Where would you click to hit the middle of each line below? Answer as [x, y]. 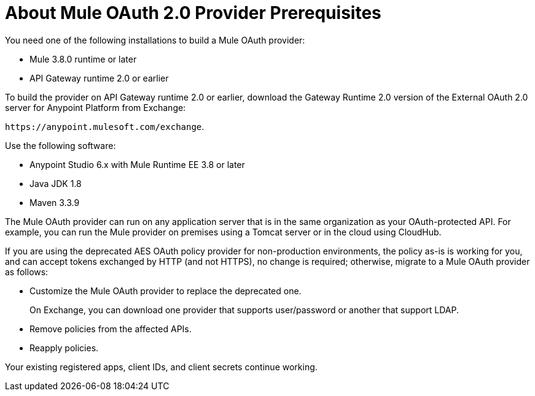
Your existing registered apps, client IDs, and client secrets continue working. [161, 367]
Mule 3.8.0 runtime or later [83, 59]
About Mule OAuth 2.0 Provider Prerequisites [193, 13]
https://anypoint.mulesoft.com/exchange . [105, 126]
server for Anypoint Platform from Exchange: [96, 107]
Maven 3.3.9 [55, 202]
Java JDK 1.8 [56, 183]
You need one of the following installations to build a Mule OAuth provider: [155, 40]
